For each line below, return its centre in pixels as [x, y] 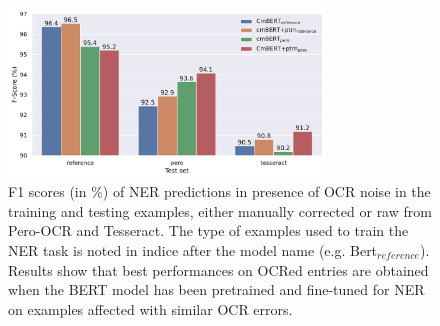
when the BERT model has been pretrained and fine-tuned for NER [216, 289]
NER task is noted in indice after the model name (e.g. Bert [193, 249]
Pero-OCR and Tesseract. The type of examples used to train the [208, 230]
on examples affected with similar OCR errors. [150, 308]
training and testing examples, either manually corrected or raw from [220, 210]
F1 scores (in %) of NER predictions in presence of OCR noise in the [219, 191]
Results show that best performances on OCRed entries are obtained [218, 269]
